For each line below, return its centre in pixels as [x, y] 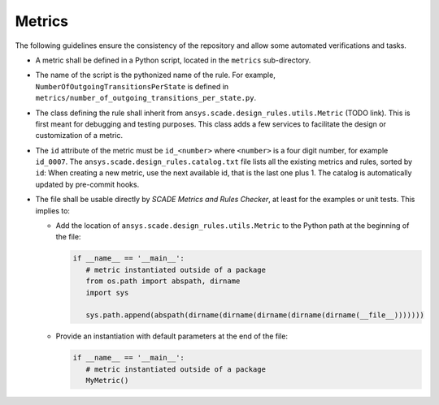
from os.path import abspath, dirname [163, 281]
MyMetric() [107, 381]
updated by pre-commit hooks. [87, 184]
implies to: [53, 210]
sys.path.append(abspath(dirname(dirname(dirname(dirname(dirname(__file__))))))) [255, 315]
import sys [107, 293]
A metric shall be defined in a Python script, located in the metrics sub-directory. [173, 60]
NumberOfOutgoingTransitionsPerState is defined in [132, 86]
